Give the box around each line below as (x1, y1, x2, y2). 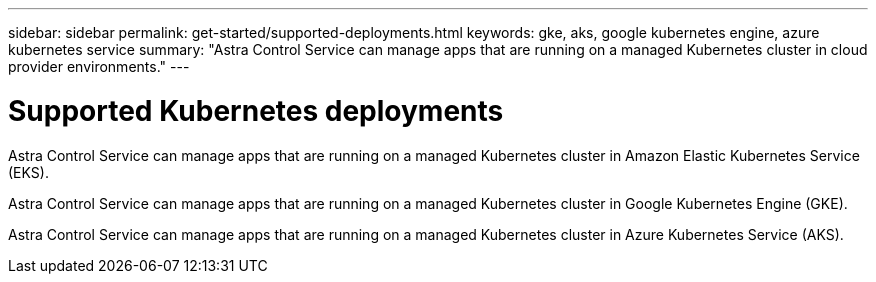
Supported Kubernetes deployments (8, 93, 504, 128)
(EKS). (8, 163, 49, 181)
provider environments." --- (8, 58, 190, 75)
